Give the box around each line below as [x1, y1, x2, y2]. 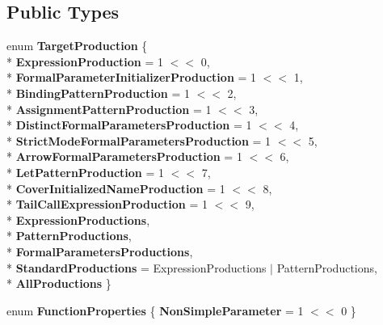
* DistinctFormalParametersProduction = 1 [6, 116, 252, 133]
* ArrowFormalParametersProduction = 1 [6, 148, 242, 165]
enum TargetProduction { [6, 37, 148, 54]
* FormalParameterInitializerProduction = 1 [6, 69, 257, 86]
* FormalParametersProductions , [6, 243, 193, 260]
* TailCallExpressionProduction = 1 [6, 196, 208, 213]
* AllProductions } [6, 275, 112, 292]
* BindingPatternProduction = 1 [6, 84, 190, 101]
